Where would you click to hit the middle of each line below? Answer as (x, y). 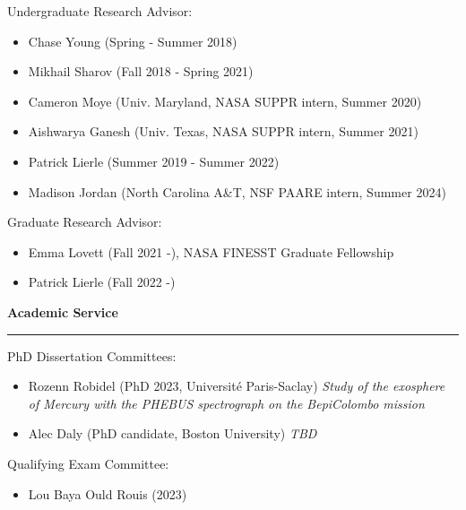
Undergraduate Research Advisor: (100, 11)
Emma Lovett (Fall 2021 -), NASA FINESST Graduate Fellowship (211, 251)
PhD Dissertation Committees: (92, 355)
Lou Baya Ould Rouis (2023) (108, 493)
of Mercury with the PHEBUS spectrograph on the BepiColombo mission (226, 403)
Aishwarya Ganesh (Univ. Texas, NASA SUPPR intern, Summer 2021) (223, 131)
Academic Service (63, 311)
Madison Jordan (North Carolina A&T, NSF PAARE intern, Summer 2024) (237, 191)
